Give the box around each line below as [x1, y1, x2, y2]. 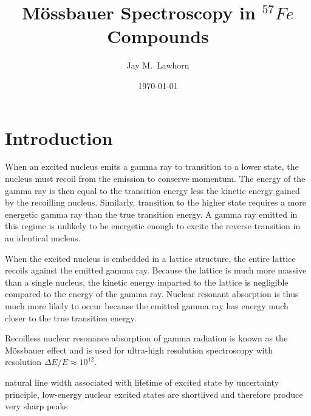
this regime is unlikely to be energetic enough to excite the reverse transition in [5, 220, 301, 232]
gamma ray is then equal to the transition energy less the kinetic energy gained [5, 184, 300, 196]
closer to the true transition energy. [5, 311, 137, 324]
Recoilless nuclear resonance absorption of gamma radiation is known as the [5, 332, 288, 344]
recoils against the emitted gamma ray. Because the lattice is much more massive [5, 264, 307, 277]
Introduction [5, 125, 113, 150]
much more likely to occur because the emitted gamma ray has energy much [5, 299, 289, 312]
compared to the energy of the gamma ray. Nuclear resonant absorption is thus [5, 287, 299, 300]
